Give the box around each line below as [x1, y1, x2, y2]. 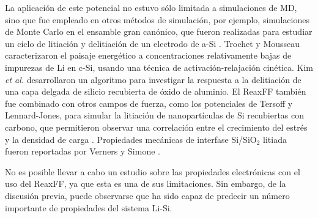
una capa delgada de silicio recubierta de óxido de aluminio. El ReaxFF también [5, 85, 306, 98]
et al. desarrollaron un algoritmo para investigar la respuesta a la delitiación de [5, 73, 301, 85]
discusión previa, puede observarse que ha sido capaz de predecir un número [5, 189, 290, 202]
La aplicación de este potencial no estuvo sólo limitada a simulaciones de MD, [5, 1, 297, 13]
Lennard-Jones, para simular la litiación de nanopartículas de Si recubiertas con [5, 109, 305, 122]
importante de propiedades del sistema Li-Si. [5, 201, 172, 214]
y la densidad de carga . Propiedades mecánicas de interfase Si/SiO [5, 133, 257, 145]
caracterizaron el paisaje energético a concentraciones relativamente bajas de [5, 49, 292, 62]
